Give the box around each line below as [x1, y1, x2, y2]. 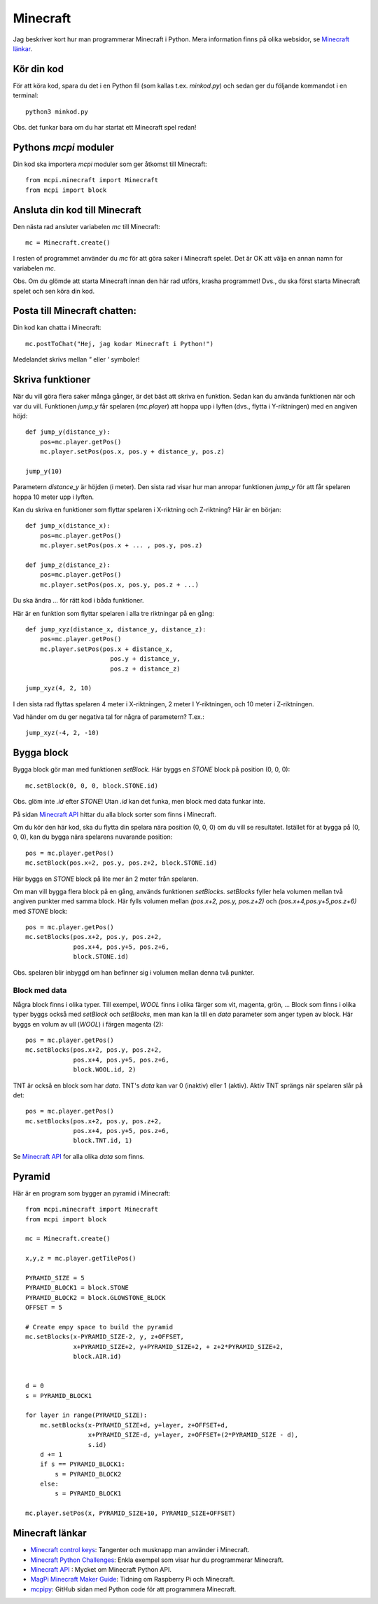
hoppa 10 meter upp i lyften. [13, 493, 94, 501]
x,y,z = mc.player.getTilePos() [25, 1254, 136, 1263]
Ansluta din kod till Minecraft [13, 204, 141, 216]
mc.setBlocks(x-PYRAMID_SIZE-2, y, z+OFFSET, [25, 1333, 185, 1341]
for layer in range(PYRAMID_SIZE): [25, 1411, 148, 1419]
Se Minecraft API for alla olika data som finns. [13, 1152, 145, 1160]
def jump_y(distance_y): [25, 428, 111, 436]
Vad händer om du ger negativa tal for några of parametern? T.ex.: [13, 713, 204, 721]
